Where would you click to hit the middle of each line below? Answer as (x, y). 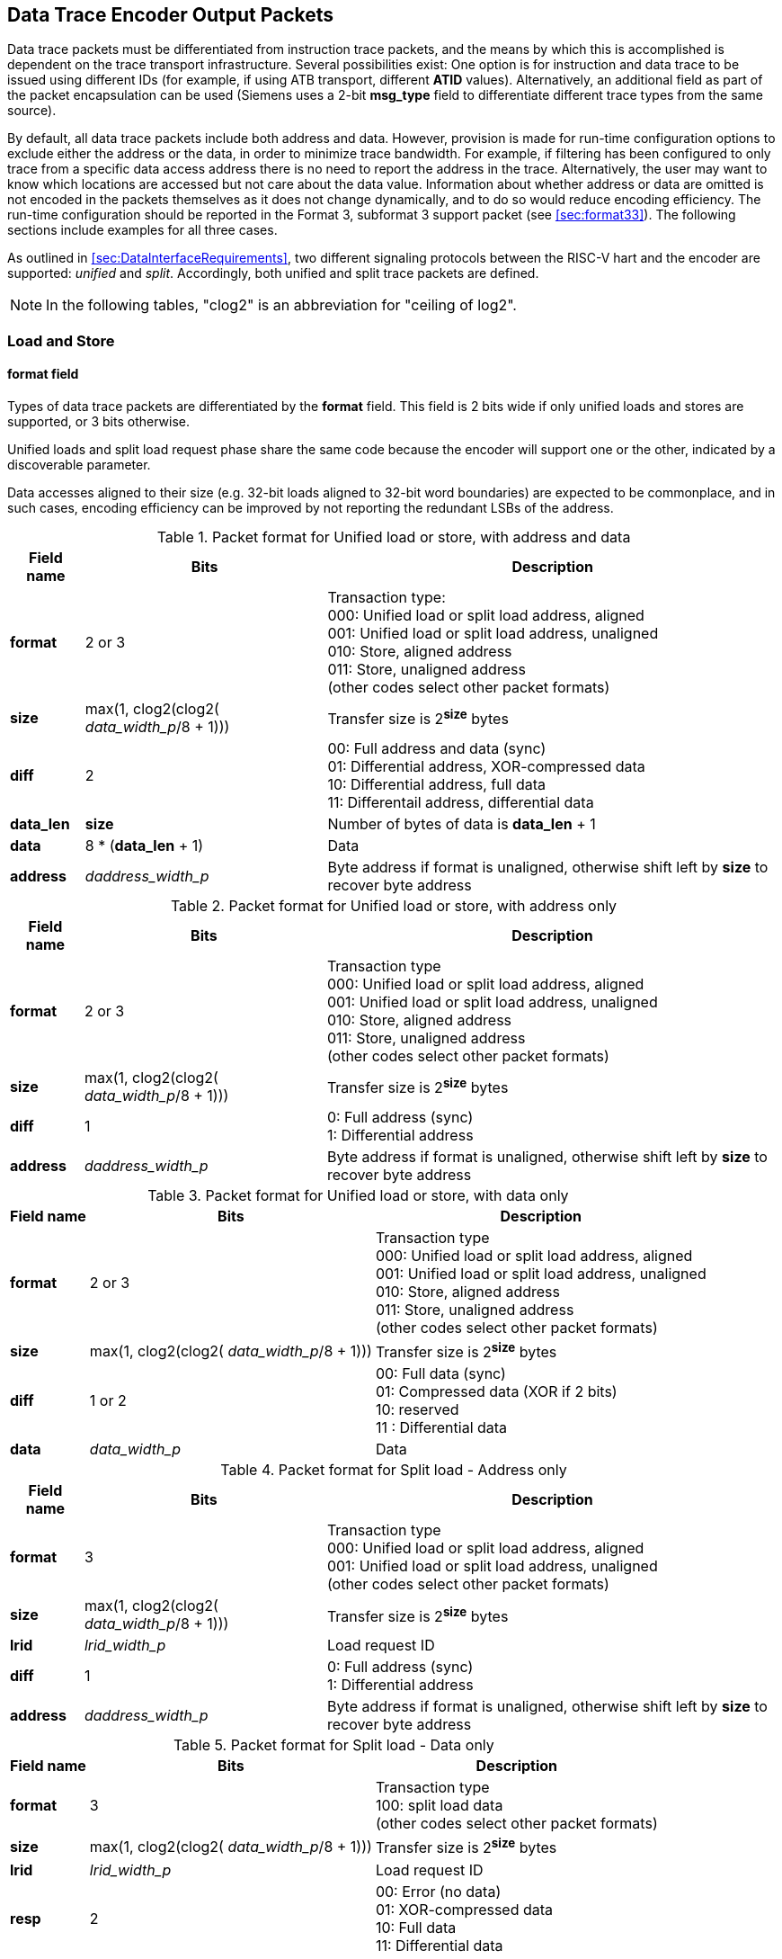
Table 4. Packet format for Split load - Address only (394, 1470)
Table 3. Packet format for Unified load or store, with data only (358, 1196)
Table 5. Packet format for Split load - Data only (333, 1745)
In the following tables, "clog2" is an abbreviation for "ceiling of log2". (281, 305)
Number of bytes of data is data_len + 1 (462, 824)
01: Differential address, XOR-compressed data (486, 767)
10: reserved (417, 1410)
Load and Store (61, 340)
